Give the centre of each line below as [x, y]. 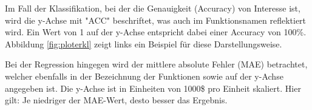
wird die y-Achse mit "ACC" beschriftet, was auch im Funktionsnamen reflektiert [156, 20]
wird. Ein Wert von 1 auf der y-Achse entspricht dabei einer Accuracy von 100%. [156, 32]
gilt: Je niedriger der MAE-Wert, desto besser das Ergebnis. [116, 100]
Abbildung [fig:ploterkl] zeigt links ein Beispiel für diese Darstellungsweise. [144, 43]
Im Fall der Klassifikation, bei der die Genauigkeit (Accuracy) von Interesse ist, [153, 8]
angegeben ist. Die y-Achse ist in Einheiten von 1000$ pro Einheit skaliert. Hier [153, 88]
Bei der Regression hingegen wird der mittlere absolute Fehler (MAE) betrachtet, [156, 64]
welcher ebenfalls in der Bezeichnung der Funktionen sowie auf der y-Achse [144, 76]
